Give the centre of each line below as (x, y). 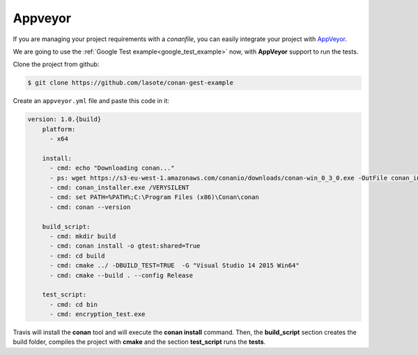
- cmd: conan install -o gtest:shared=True (125, 246)
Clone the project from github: (56, 64)
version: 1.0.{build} (64, 119)
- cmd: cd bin (73, 304)
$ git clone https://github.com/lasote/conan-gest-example (130, 83)
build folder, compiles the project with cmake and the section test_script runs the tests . (139, 342)
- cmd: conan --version (90, 207)
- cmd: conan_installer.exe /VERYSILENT (119, 188)
